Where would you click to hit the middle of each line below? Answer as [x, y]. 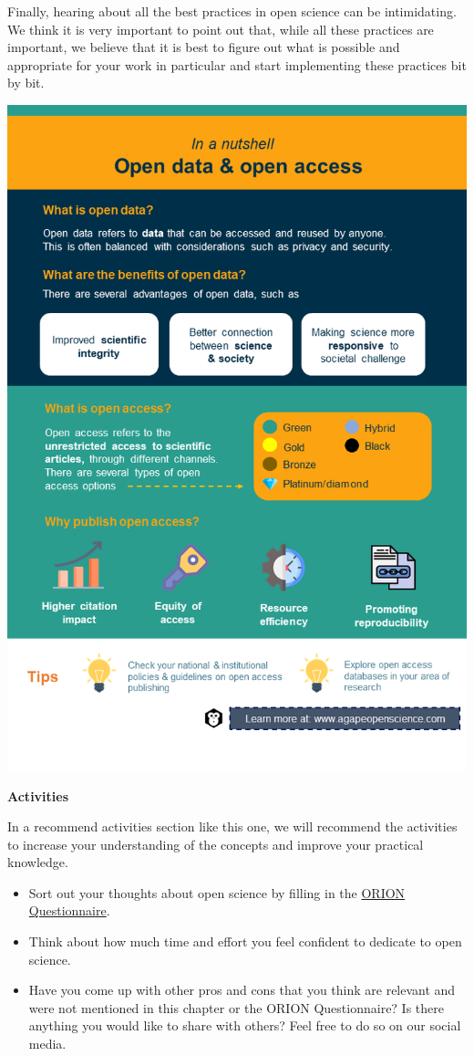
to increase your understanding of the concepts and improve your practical [216, 844]
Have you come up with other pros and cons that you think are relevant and [242, 990]
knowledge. [38, 862]
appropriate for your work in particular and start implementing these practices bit [237, 64]
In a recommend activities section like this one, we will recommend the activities [232, 826]
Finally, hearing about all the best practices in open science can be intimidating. [232, 11]
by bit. [26, 83]
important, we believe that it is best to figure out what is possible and [204, 47]
